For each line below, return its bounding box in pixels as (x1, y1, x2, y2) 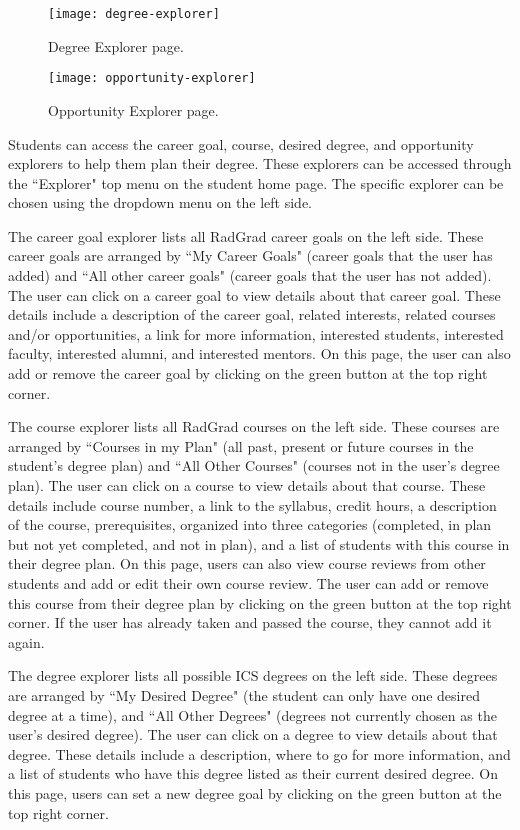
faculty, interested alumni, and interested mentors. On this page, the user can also (8, 343, 511, 364)
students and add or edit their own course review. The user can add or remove (8, 572, 489, 593)
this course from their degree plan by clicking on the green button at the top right (8, 592, 512, 613)
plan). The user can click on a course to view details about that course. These (8, 475, 486, 495)
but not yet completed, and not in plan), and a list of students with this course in (8, 533, 510, 554)
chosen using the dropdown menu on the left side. (8, 192, 312, 213)
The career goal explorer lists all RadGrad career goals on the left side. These (8, 225, 484, 246)
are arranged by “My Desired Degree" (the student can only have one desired (8, 684, 480, 705)
